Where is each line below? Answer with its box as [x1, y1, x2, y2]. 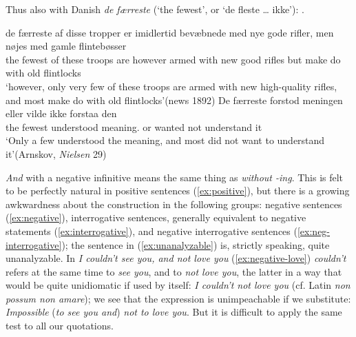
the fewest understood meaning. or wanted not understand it [6, 119, 262, 134]
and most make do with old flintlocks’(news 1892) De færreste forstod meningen [6, 92, 343, 107]
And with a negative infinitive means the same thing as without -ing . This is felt [6, 170, 344, 184]
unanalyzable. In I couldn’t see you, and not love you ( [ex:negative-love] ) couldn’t [6, 251, 346, 265]
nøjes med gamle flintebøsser [6, 39, 127, 53]
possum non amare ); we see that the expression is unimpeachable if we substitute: [6, 291, 351, 305]
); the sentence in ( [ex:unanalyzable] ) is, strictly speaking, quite [61, 237, 330, 252]
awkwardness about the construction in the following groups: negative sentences [6, 196, 342, 211]
